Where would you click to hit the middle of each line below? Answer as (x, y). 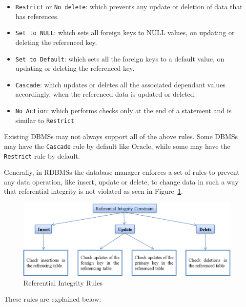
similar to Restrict (45, 120)
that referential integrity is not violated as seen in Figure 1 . (93, 191)
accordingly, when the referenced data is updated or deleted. (106, 94)
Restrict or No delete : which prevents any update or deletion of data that (129, 6)
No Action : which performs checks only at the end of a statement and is (123, 110)
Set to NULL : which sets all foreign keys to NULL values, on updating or (125, 32)
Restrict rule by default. (42, 155)
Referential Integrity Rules (63, 282)
